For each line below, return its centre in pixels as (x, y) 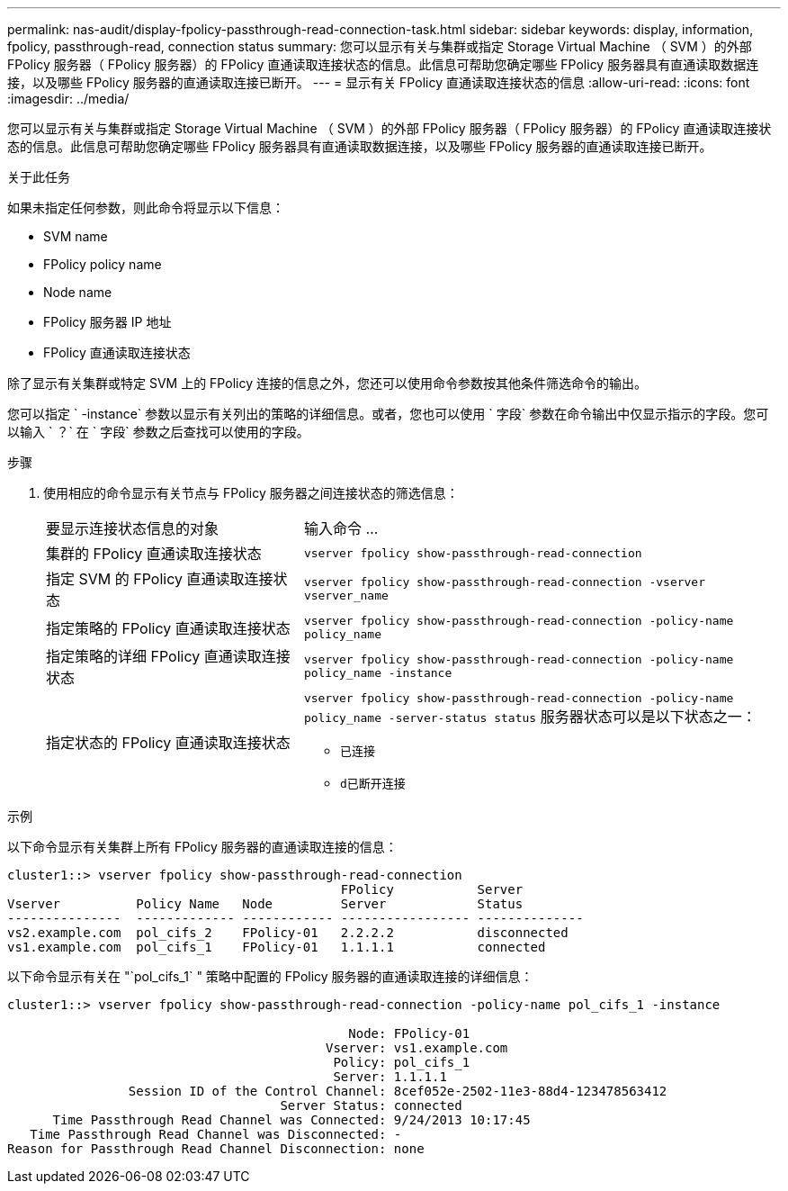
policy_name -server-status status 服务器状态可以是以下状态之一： (530, 717)
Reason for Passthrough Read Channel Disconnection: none (216, 1149)
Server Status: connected (371, 1105)
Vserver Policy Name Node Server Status (265, 904)
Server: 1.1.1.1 (390, 1077)
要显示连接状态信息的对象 (133, 528)
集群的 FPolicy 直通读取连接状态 (154, 554)
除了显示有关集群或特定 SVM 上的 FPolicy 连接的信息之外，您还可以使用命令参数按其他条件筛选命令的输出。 (327, 383)
